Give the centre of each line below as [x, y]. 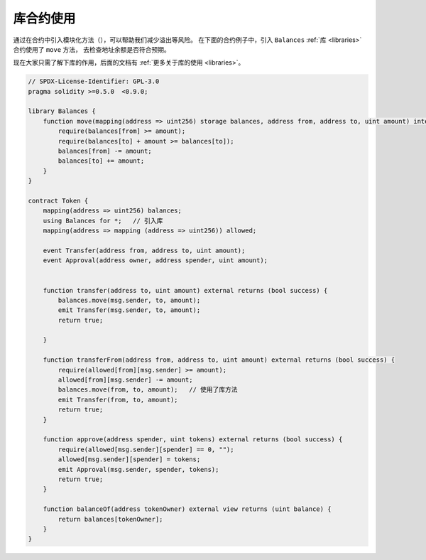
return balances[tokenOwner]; [110, 519]
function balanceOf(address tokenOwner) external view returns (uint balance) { [187, 509]
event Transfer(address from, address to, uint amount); [144, 250]
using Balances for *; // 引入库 [103, 221]
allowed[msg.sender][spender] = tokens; [129, 459]
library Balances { [62, 111]
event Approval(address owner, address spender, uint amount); [155, 260]
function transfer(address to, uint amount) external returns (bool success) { [185, 290]
